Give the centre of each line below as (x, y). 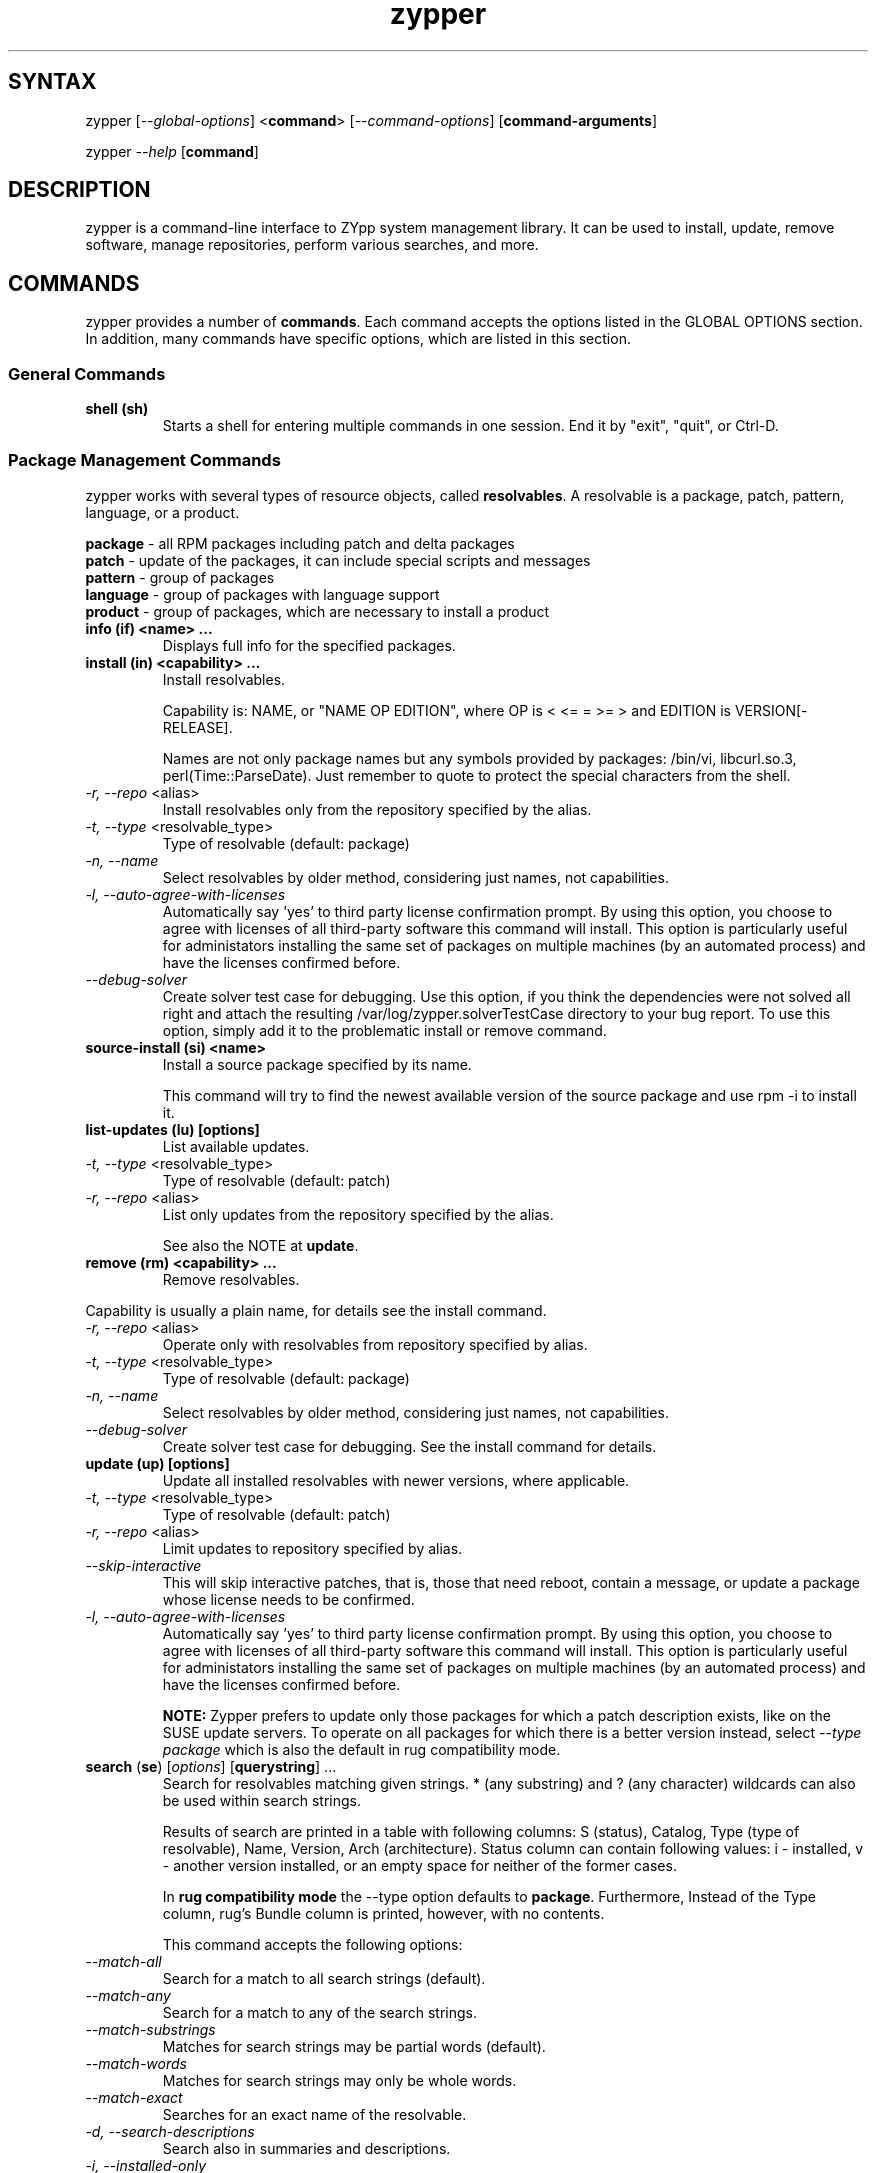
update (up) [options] (157, 1463)
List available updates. (236, 1146)
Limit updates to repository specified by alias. (312, 1548)
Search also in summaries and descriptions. (306, 2148)
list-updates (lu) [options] (172, 1129)
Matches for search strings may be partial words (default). (354, 2046)
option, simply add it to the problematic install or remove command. (384, 1030)
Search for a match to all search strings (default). (324, 1978)
